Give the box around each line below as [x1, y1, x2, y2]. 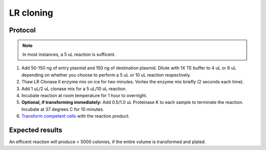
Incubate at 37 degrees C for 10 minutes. [21, 106, 104, 112]
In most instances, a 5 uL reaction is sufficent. [22, 51, 116, 57]
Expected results [9, 125, 63, 134]
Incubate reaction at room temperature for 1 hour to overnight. [21, 92, 147, 98]
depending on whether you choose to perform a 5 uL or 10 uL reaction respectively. [21, 72, 191, 78]
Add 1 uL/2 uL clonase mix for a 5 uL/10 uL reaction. [21, 86, 127, 92]
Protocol [9, 26, 36, 34]
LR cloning [9, 7, 54, 18]
